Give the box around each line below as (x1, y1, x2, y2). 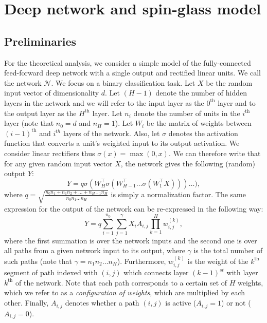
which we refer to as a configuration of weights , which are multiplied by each (4, 287, 245, 298)
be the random (206, 77, 253, 88)
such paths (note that (4, 255, 72, 266)
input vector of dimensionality (4, 87, 99, 98)
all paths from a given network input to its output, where (4, 245, 185, 256)
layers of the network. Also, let (63, 127, 160, 138)
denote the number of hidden (155, 87, 247, 98)
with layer (226, 267, 258, 278)
